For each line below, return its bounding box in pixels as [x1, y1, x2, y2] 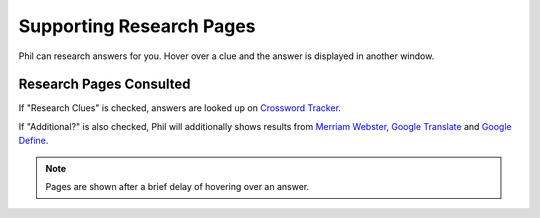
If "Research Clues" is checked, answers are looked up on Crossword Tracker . [18, 102, 342, 114]
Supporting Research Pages [18, 15, 256, 37]
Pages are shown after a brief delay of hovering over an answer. [45, 181, 310, 193]
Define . [18, 135, 49, 147]
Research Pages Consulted [18, 76, 191, 93]
